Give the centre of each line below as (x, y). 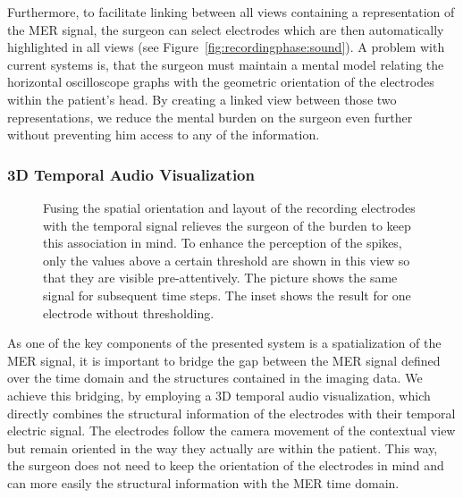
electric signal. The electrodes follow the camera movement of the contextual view (231, 430)
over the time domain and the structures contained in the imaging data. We (215, 378)
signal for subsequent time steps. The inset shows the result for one (227, 295)
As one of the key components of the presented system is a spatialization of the (224, 343)
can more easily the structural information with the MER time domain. (203, 482)
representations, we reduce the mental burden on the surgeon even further (210, 117)
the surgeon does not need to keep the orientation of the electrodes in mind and (226, 465)
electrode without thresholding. (129, 312)
